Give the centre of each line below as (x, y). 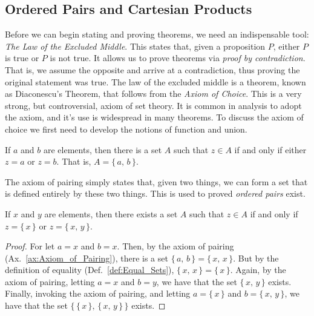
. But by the (256, 258)
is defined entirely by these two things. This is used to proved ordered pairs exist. (155, 193)
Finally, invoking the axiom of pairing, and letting (98, 293)
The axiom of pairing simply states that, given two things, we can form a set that (156, 181)
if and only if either (270, 149)
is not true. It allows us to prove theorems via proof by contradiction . (178, 58)
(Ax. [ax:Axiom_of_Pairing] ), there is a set (87, 258)
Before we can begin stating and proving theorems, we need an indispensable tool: (157, 34)
